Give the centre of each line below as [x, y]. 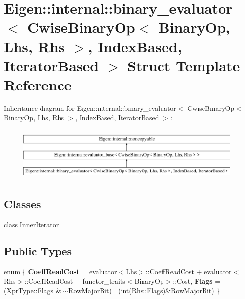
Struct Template [184, 65]
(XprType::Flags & [32, 290]
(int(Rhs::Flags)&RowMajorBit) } [169, 290]
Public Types [38, 251]
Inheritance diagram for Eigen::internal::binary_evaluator [90, 108]
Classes [22, 204]
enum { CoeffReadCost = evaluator [61, 271]
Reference [38, 84]
